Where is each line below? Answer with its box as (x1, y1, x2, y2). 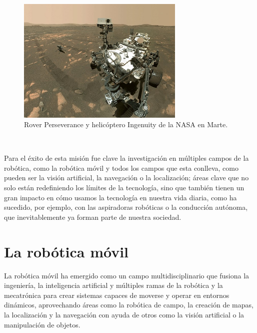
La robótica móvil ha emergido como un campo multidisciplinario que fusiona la (4, 270, 249, 280)
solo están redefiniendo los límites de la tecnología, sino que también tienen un (4, 182, 244, 193)
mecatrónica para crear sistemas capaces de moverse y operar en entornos (4, 289, 229, 300)
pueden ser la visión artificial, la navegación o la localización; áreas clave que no (4, 172, 249, 183)
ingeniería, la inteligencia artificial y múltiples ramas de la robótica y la (4, 280, 223, 290)
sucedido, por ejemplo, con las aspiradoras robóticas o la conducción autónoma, (4, 202, 248, 212)
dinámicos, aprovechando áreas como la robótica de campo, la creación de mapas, (4, 299, 253, 310)
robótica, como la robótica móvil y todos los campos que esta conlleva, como (4, 162, 238, 173)
